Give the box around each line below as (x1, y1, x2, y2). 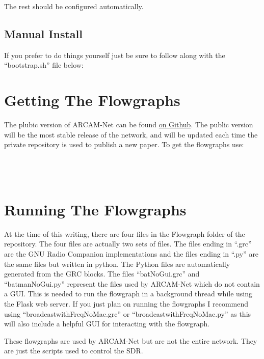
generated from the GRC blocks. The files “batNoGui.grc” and (4, 268, 200, 279)
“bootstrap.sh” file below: (4, 60, 84, 70)
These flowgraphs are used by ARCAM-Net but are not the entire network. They (4, 335, 257, 346)
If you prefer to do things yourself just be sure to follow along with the (4, 49, 225, 60)
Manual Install (4, 25, 83, 41)
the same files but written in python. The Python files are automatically (4, 258, 230, 269)
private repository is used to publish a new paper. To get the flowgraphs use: (4, 139, 244, 150)
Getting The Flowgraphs (4, 90, 180, 111)
